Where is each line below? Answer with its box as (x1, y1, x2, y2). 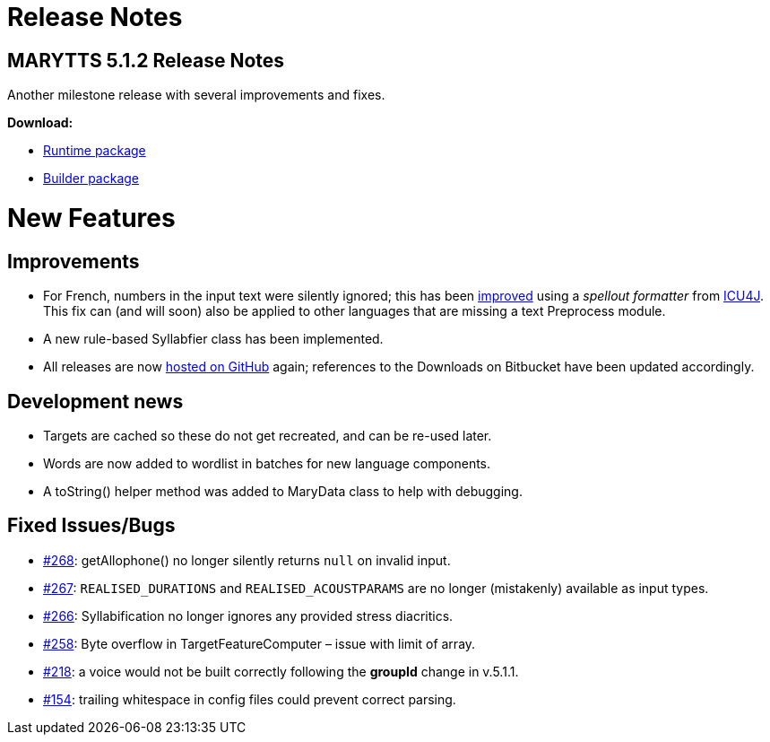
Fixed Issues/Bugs (7, 514, 176, 537)
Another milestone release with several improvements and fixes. (7, 87, 385, 103)
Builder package (43, 170, 140, 187)
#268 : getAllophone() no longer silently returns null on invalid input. (43, 552, 451, 568)
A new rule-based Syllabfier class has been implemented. (43, 331, 384, 347)
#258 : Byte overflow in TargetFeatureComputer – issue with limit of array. (43, 635, 476, 651)
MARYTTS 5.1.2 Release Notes (7, 48, 285, 72)
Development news (7, 389, 184, 413)
